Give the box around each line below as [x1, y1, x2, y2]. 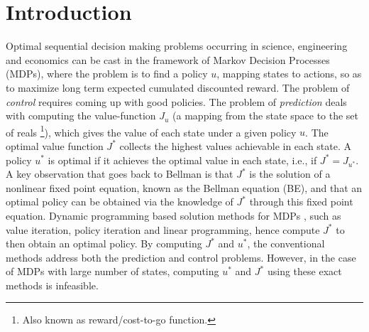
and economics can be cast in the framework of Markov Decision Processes [6, 52, 330, 67]
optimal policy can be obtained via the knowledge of [6, 194, 233, 209]
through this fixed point [249, 194, 353, 209]
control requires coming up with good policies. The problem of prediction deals [6, 94, 347, 109]
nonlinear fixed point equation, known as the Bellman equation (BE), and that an [6, 180, 363, 195]
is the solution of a [249, 166, 331, 181]
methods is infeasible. [6, 277, 99, 292]
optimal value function [6, 138, 104, 153]
